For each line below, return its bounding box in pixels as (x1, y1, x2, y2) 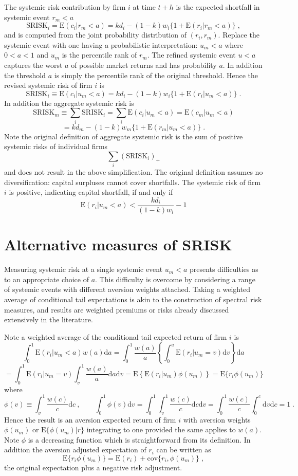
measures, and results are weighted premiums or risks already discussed (4, 304, 229, 315)
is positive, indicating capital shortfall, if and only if (9, 187, 173, 197)
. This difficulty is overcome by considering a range (95, 273, 255, 284)
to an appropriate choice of (4, 273, 89, 284)
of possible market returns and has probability (71, 59, 217, 70)
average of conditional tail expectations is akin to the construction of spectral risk (4, 294, 262, 304)
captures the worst (4, 59, 63, 70)
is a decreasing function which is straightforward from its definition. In (28, 434, 251, 445)
